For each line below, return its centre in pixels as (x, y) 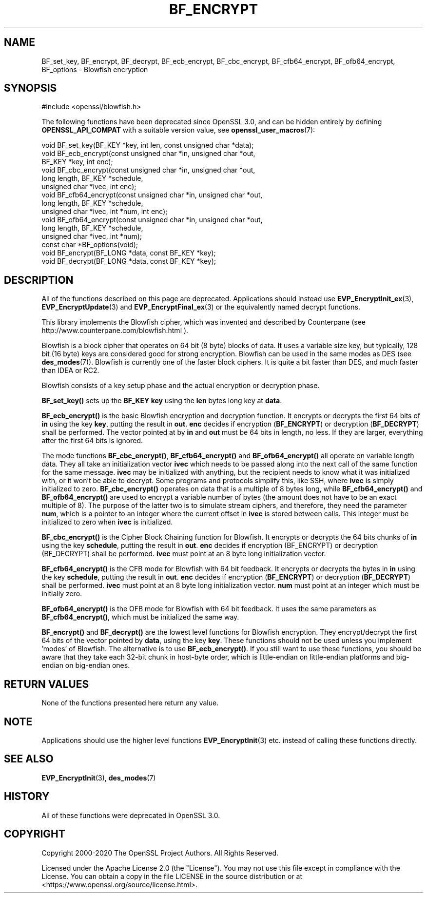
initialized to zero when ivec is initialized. (107, 522)
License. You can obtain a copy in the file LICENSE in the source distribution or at (172, 876)
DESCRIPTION (39, 280)
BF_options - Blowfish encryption (95, 69)
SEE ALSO (29, 759)
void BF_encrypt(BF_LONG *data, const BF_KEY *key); (129, 253)
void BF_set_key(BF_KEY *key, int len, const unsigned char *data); (148, 145)
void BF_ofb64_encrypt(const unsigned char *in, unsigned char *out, (152, 220)
